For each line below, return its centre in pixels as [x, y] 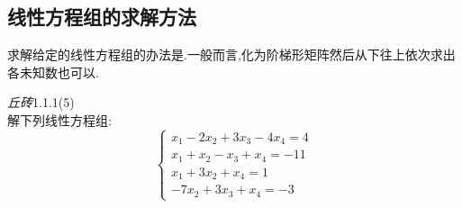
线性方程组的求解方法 [102, 17]
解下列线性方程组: [59, 119]
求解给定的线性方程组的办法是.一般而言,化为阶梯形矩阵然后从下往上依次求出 [231, 54]
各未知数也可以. [53, 72]
